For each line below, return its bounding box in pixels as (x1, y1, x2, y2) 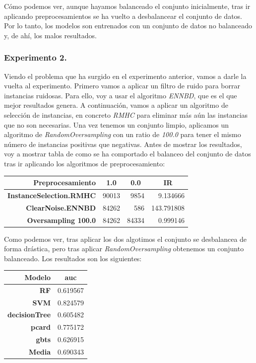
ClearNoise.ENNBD (26, 202, 96, 213)
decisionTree (7, 309, 51, 320)
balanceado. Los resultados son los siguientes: (4, 253, 142, 263)
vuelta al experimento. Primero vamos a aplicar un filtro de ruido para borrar (4, 80, 240, 91)
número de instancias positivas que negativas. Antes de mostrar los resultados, (4, 139, 242, 149)
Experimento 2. (4, 51, 67, 64)
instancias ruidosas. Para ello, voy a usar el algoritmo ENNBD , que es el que (4, 90, 237, 100)
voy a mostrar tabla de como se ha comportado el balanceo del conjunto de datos (4, 148, 251, 159)
